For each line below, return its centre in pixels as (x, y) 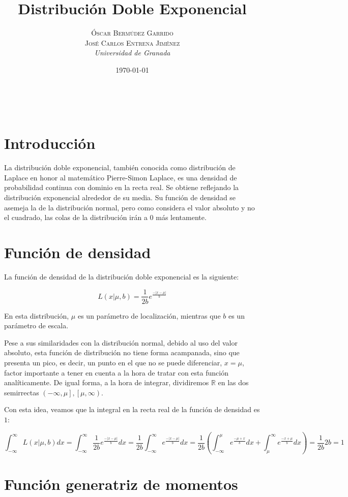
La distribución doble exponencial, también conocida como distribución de (120, 167)
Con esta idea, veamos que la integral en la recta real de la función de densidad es (132, 409)
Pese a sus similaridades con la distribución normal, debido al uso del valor (121, 342)
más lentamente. (181, 217)
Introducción (50, 143)
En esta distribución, (37, 315)
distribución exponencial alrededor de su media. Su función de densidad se (120, 197)
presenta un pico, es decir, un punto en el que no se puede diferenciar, (113, 362)
